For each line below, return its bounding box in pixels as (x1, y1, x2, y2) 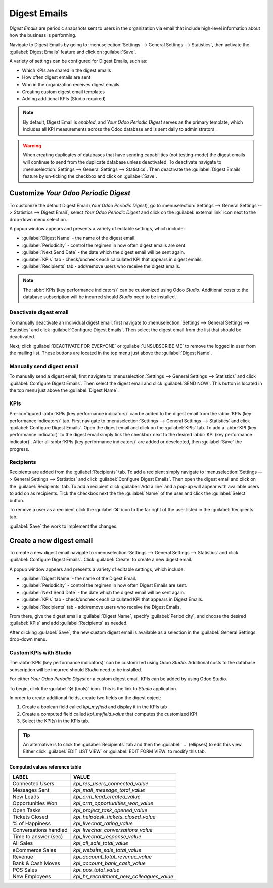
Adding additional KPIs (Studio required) (22, 96, 106, 102)
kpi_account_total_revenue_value (73, 853, 152, 860)
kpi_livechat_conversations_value (73, 826, 153, 833)
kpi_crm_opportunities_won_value (73, 800, 154, 807)
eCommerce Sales (12, 846, 57, 853)
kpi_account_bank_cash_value (73, 860, 146, 867)
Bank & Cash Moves (12, 860, 60, 867)
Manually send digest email (9, 362, 78, 370)
